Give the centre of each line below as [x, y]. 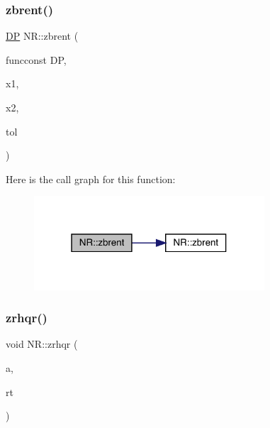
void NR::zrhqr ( [42, 344]
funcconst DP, [36, 59]
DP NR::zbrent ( [42, 36]
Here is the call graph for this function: [91, 179]
